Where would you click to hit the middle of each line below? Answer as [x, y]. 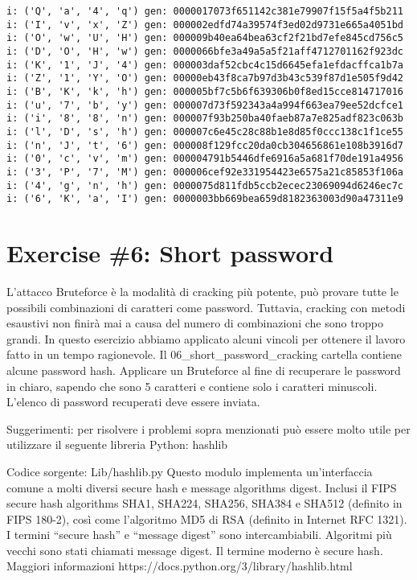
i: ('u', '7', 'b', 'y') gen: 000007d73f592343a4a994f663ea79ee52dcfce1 [205, 105]
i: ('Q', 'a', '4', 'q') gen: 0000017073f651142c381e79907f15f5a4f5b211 [205, 11]
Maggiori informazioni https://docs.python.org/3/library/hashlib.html [180, 566]
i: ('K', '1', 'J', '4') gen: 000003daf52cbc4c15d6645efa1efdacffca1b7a [205, 65]
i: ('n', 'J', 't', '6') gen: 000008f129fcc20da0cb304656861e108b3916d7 [205, 145]
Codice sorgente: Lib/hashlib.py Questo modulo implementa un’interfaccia [190, 471]
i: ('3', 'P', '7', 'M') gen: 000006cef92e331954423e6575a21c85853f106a [205, 172]
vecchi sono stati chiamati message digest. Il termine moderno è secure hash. [195, 550]
